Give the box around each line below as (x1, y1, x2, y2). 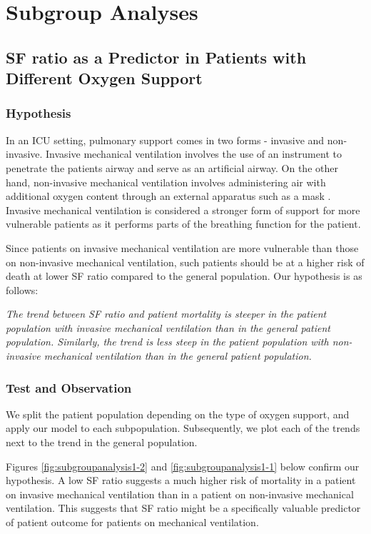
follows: (6, 282, 39, 297)
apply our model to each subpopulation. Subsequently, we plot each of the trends (6, 420, 360, 435)
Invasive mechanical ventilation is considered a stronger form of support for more (6, 202, 360, 217)
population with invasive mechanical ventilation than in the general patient (6, 320, 330, 335)
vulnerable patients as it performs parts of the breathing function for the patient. (6, 216, 361, 231)
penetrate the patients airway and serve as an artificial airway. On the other (6, 160, 338, 175)
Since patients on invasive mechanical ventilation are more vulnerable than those (6, 240, 359, 255)
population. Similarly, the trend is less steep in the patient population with (6, 334, 329, 349)
